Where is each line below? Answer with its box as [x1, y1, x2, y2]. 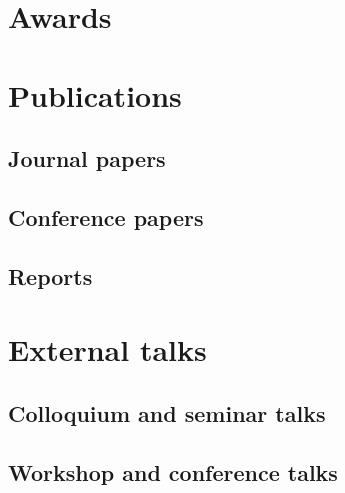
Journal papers [8, 143, 166, 174]
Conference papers [8, 201, 204, 232]
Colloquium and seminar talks [8, 397, 326, 428]
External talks [8, 329, 207, 370]
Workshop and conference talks [8, 456, 338, 487]
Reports [8, 260, 93, 291]
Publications [8, 74, 182, 115]
